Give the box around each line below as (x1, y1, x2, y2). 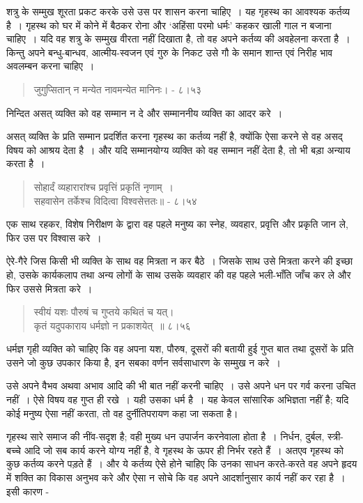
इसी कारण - (6, 483, 49, 498)
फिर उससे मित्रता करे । (6, 281, 93, 295)
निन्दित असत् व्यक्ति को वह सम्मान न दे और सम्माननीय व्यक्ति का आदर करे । (6, 105, 283, 120)
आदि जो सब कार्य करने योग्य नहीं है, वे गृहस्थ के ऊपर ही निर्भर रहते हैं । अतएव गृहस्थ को (24, 442, 343, 457)
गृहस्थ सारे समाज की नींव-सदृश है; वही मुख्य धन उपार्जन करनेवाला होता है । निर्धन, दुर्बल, (6, 429, 325, 444)
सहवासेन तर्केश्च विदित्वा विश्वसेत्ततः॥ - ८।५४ (33, 193, 197, 208)
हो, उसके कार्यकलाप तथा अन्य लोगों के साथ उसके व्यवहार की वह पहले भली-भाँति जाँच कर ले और (6, 267, 351, 281)
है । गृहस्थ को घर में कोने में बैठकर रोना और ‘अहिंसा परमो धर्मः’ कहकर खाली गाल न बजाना (6, 17, 332, 32)
